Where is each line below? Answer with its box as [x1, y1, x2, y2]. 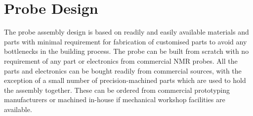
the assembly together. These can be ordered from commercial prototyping [4, 84, 230, 95]
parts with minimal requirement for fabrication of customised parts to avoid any [4, 36, 247, 46]
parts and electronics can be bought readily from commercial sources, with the [4, 65, 242, 76]
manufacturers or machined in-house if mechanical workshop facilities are [4, 94, 225, 105]
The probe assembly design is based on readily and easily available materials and [4, 27, 249, 37]
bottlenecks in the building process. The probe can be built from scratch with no [4, 46, 249, 56]
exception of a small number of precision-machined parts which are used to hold [4, 75, 246, 85]
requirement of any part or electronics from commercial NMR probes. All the [4, 55, 238, 66]
